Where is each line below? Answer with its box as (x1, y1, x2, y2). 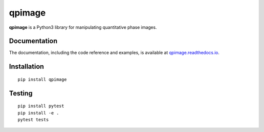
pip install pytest (18, 103, 65, 109)
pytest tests (18, 117, 49, 123)
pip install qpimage (18, 76, 67, 82)
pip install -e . (18, 110, 59, 115)
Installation (9, 62, 44, 71)
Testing (9, 89, 33, 97)
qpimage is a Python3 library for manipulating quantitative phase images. (9, 24, 157, 30)
